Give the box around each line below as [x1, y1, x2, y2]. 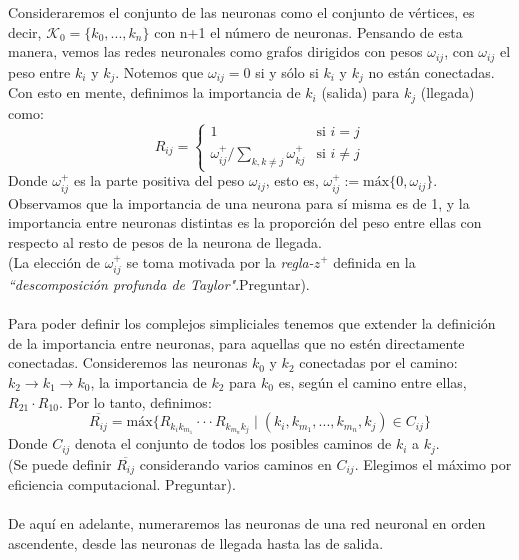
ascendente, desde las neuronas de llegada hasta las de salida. [8, 532, 384, 553]
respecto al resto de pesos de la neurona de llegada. [8, 231, 322, 252]
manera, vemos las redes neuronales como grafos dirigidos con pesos [8, 41, 423, 62]
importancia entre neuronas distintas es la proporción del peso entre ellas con [8, 212, 482, 233]
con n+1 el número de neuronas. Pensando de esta [154, 21, 463, 42]
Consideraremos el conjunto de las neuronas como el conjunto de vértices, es [8, 2, 475, 22]
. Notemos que [115, 61, 204, 82]
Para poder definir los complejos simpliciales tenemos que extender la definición [8, 313, 496, 334]
